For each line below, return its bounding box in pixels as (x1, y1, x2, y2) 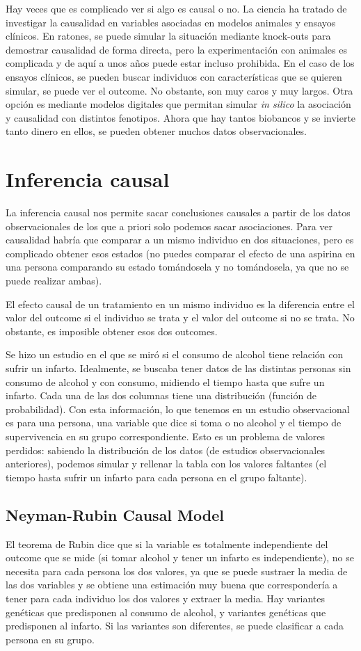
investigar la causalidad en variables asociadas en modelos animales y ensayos (6, 15, 336, 29)
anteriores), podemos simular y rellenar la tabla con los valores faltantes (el (6, 456, 327, 471)
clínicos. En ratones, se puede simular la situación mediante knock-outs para (6, 29, 331, 43)
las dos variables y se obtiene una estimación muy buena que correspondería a (6, 577, 338, 592)
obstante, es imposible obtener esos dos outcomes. (6, 323, 218, 338)
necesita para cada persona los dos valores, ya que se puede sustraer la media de (6, 563, 348, 578)
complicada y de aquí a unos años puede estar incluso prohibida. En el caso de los (6, 56, 355, 70)
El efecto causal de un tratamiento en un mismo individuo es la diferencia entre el (6, 296, 355, 311)
